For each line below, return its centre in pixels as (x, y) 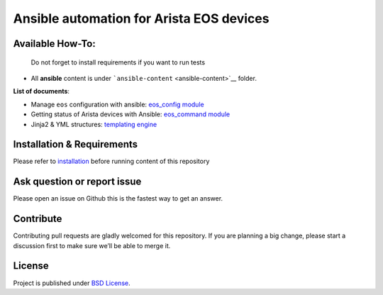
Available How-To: (54, 44)
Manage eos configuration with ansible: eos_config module (118, 104)
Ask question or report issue (77, 182)
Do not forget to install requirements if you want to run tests (118, 62)
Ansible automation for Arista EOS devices (141, 18)
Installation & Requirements (76, 144)
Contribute (38, 219)
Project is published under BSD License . (72, 283)
